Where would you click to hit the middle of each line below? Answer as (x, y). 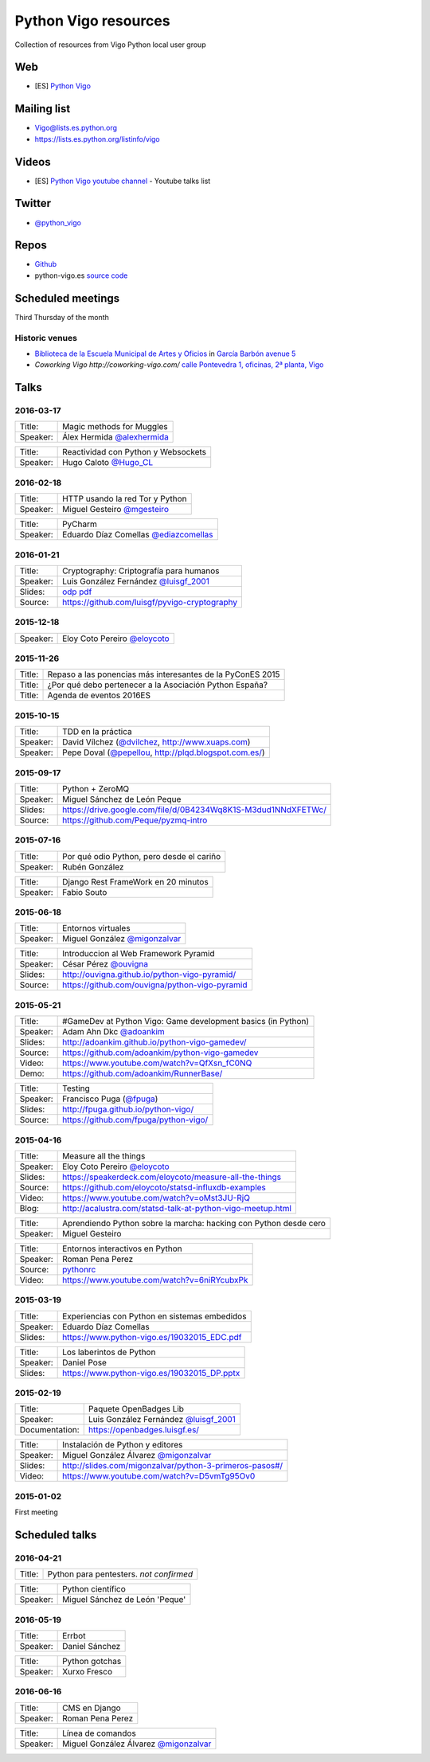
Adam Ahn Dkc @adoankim (113, 1032)
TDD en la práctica (98, 732)
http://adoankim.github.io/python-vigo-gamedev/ (154, 1042)
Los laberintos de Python (109, 1352)
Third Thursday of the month (62, 317)
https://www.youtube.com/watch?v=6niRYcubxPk (155, 1280)
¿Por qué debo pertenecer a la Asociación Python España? (158, 685)
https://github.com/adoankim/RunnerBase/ (143, 1073)
